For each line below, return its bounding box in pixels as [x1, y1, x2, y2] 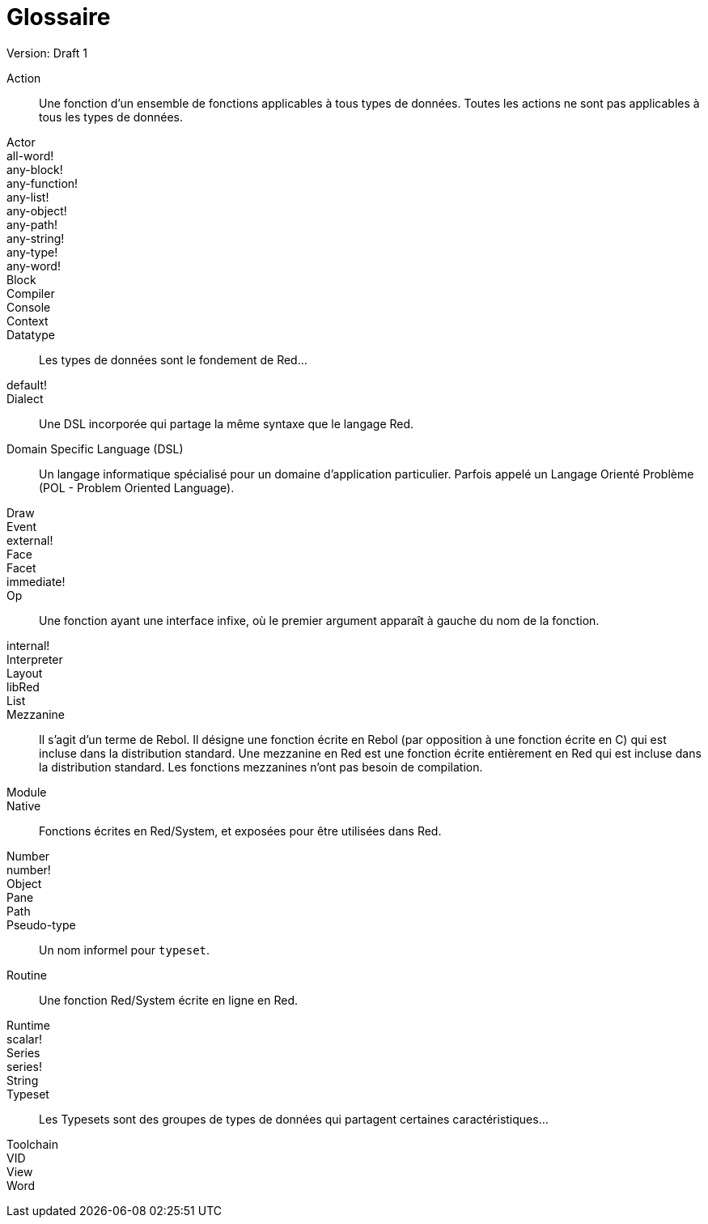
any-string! [6, 231, 65, 245]
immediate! [6, 574, 66, 589]
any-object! [6, 203, 67, 218]
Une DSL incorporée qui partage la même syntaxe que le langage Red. [39, 416, 414, 431]
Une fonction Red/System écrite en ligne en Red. [39, 992, 298, 1007]
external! [6, 533, 53, 547]
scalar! [6, 1031, 42, 1046]
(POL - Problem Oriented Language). [39, 480, 235, 495]
